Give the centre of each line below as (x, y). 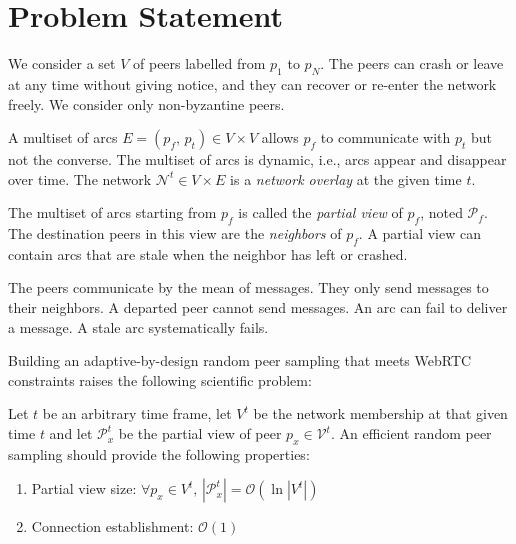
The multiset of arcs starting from (112, 212)
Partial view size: (84, 488)
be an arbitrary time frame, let (137, 413)
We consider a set (62, 63)
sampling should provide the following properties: (159, 453)
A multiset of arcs (63, 137)
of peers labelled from (199, 63)
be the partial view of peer (200, 433)
